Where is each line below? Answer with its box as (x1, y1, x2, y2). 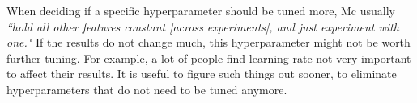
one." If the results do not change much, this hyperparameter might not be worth (6, 34, 411, 51)
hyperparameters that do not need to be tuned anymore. (6, 80, 287, 97)
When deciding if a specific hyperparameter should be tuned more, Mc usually (6, 2, 395, 19)
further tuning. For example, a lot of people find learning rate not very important (6, 49, 411, 66)
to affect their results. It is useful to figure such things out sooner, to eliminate (6, 65, 397, 82)
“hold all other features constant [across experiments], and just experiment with (6, 18, 399, 35)
